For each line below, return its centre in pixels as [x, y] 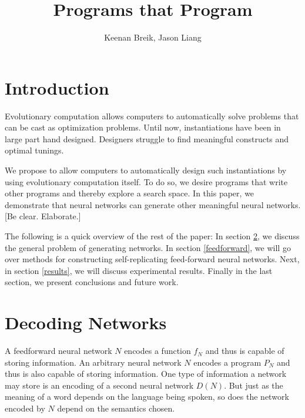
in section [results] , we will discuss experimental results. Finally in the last [139, 270]
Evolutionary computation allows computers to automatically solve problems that [152, 116]
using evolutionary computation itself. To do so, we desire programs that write [146, 181]
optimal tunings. [34, 150]
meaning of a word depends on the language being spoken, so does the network [147, 397]
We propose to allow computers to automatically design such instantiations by [146, 170]
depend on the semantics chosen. [116, 408]
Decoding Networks [86, 322]
